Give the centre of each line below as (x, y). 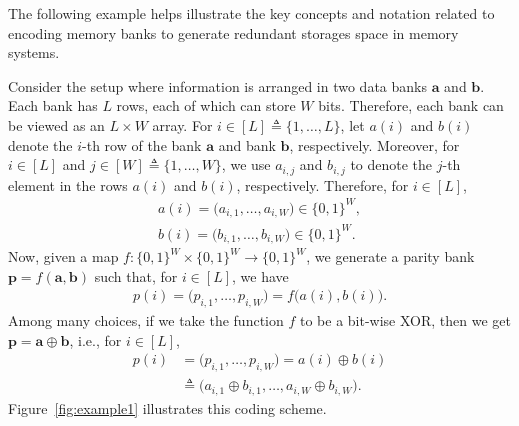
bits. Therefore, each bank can (411, 105)
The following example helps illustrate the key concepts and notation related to (251, 13)
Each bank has (53, 105)
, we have (260, 275)
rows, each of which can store (206, 105)
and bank (247, 144)
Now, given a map (63, 256)
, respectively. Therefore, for (322, 184)
